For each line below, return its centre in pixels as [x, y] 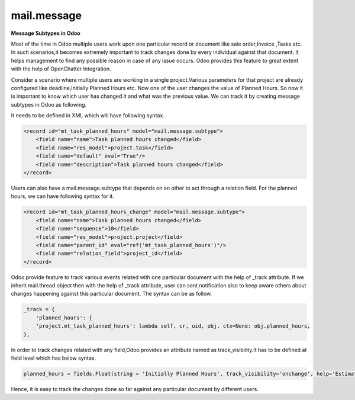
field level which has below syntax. [54, 358]
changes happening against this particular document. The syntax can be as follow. [112, 294]
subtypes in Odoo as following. [49, 104]
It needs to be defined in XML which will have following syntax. [88, 116]
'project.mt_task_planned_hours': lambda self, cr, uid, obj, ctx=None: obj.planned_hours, [173, 326]
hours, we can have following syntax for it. [63, 196]
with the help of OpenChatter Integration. [61, 69]
